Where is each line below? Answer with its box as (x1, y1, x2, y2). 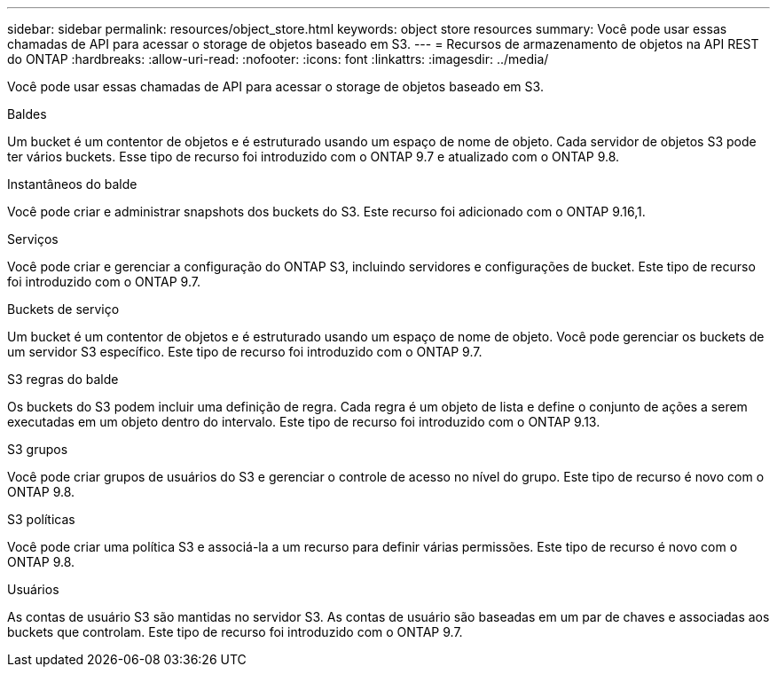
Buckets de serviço (7, 302, 120, 317)
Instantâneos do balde (7, 176, 137, 192)
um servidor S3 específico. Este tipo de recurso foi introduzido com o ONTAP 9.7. (7, 344, 483, 359)
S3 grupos (7, 442, 68, 457)
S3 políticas (7, 512, 75, 527)
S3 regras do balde (7, 372, 119, 387)
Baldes (7, 106, 47, 121)
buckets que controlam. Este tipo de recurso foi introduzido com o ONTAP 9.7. (7, 624, 463, 639)
